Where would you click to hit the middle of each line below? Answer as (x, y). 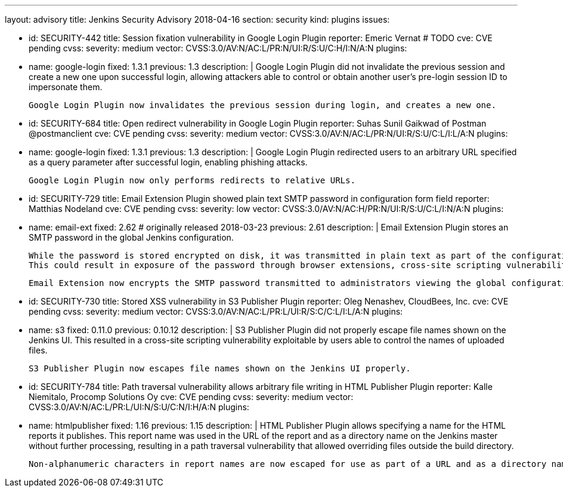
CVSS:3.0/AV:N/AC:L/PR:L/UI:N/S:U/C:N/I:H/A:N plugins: (139, 407)
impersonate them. (66, 87)
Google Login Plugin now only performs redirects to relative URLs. (192, 180)
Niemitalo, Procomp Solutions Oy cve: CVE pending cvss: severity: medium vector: (191, 397)
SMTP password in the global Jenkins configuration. (131, 237)
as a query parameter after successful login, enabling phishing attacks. (168, 162)
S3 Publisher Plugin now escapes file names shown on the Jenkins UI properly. (220, 368)
